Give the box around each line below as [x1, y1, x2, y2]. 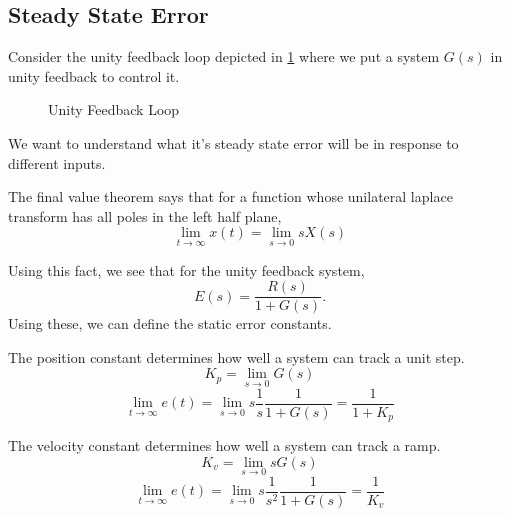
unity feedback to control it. [8, 65, 180, 86]
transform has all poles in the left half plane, [8, 205, 282, 226]
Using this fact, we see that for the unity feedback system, [8, 259, 365, 280]
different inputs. [8, 152, 106, 173]
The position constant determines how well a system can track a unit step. [8, 346, 465, 367]
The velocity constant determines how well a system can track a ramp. [8, 435, 441, 456]
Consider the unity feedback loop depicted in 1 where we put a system [8, 46, 440, 67]
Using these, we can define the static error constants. [8, 313, 332, 334]
